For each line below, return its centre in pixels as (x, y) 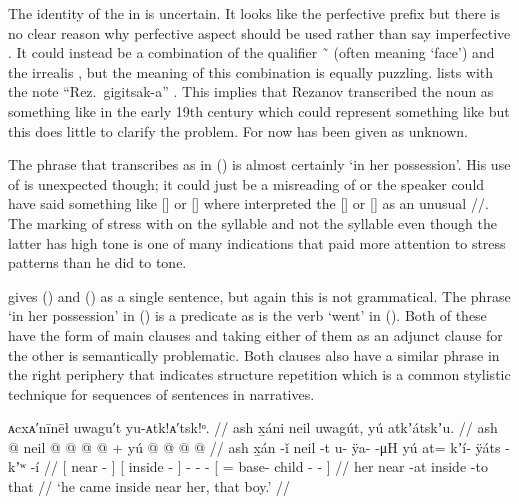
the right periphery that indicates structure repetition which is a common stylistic (259, 374)
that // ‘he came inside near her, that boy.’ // (149, 486)
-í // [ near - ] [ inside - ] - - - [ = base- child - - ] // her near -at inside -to (259, 466)
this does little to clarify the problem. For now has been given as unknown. (238, 130)
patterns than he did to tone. (97, 262)
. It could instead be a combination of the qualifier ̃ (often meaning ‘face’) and (251, 52)
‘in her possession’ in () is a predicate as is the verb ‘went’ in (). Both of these (247, 315)
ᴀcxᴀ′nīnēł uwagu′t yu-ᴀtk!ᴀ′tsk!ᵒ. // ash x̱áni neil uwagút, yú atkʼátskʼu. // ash (253, 427)
